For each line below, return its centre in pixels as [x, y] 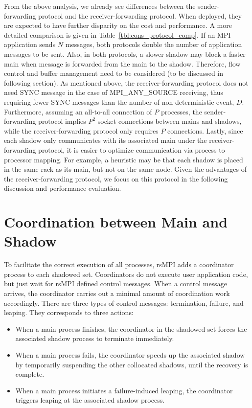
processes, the [181, 111]
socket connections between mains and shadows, [170, 121]
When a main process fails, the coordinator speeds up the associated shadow [130, 354]
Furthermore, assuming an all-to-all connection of [78, 111]
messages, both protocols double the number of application [154, 44]
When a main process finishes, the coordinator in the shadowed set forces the [131, 329]
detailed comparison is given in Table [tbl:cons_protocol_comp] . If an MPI [117, 34]
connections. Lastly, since [205, 130]
